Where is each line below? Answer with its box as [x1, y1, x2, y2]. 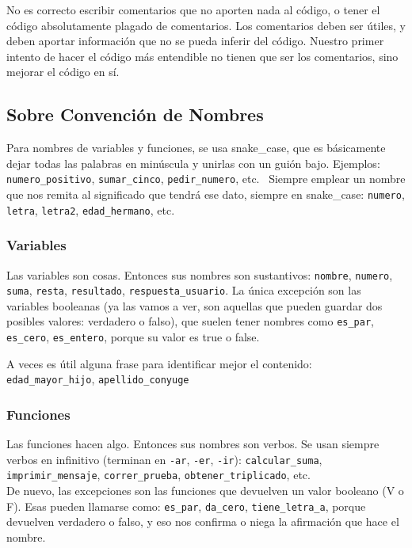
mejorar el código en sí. [6, 63, 120, 80]
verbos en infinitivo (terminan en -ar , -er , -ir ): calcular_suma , [6, 451, 322, 467]
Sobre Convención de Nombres [6, 102, 264, 127]
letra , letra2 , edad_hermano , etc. [6, 201, 175, 218]
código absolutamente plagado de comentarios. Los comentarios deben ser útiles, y [6, 17, 406, 33]
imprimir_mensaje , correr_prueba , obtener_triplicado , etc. [6, 466, 311, 483]
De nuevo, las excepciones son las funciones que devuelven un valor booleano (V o [6, 482, 404, 499]
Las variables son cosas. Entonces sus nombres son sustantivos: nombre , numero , [6, 266, 393, 283]
